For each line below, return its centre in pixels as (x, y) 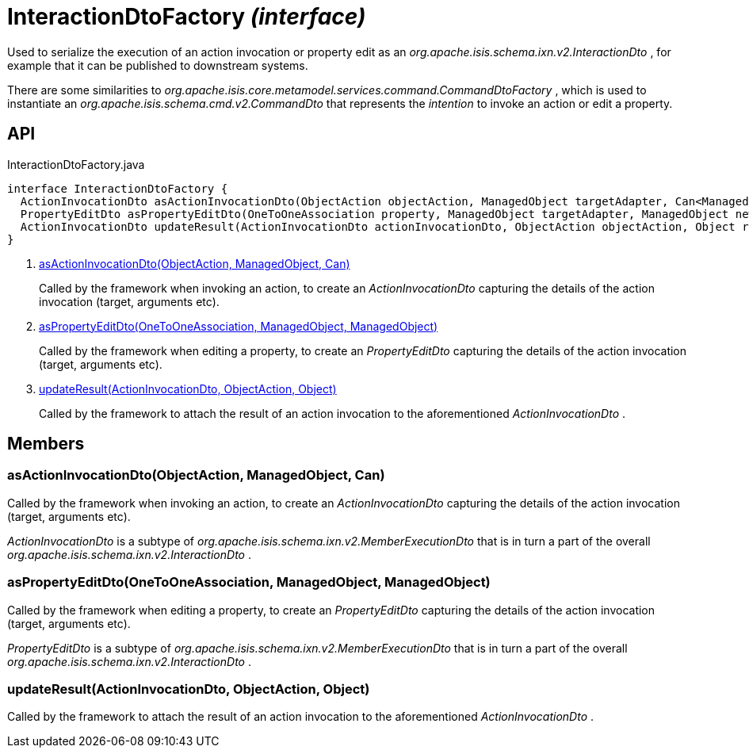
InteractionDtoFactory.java (76, 164)
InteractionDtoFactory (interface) (187, 17)
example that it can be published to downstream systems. (158, 65)
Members (46, 444)
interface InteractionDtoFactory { (118, 188)
